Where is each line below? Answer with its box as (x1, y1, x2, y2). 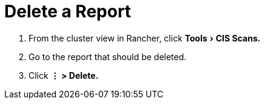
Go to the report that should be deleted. (29, 51, 187, 62)
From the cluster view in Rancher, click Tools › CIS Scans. (29, 32, 261, 43)
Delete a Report (4, 1, 132, 22)
